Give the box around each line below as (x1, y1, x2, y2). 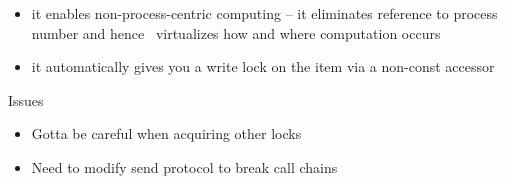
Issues (8, 89, 44, 110)
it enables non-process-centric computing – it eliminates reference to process (31, 3, 498, 23)
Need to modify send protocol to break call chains (31, 156, 338, 177)
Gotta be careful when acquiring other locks (31, 123, 302, 144)
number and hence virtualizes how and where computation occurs (31, 22, 441, 43)
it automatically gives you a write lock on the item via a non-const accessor (31, 56, 495, 77)
